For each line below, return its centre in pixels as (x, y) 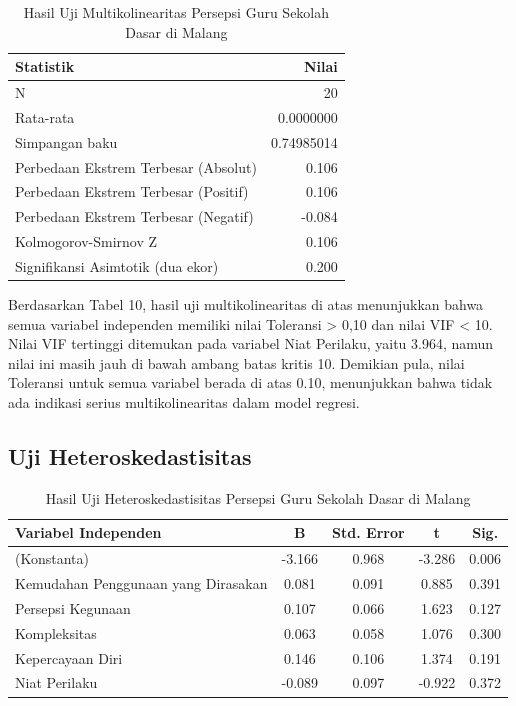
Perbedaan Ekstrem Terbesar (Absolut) (136, 166)
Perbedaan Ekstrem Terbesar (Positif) (132, 191)
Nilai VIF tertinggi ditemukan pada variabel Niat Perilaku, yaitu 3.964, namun (251, 343)
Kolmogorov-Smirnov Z (86, 241)
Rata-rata (45, 116)
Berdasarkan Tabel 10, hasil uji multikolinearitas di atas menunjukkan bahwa (246, 304)
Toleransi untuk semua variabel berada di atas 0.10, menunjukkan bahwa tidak (250, 382)
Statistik (45, 66)
